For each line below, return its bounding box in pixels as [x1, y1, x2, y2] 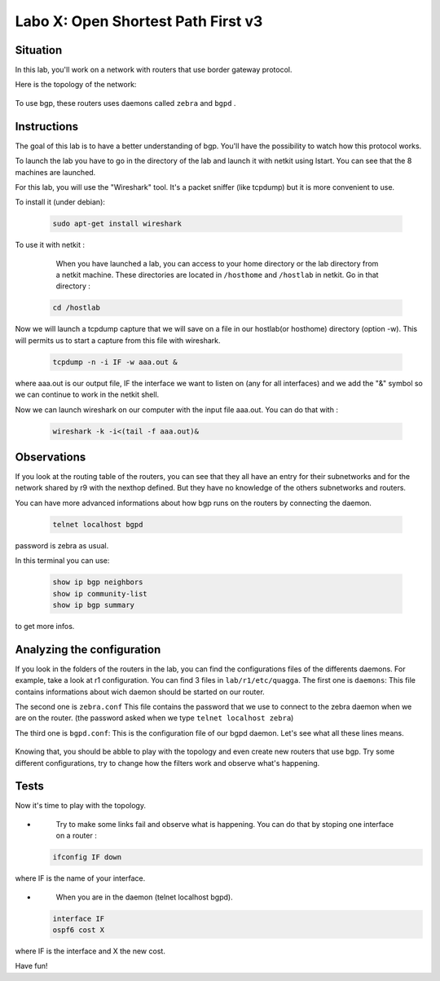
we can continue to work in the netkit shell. [15, 389, 160, 399]
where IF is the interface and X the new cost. [15, 946, 166, 956]
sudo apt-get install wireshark [52, 219, 183, 228]
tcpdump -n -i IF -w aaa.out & [52, 357, 178, 367]
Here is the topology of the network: [15, 80, 137, 90]
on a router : [55, 831, 97, 841]
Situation [15, 43, 63, 57]
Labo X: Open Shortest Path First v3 [15, 12, 263, 30]
